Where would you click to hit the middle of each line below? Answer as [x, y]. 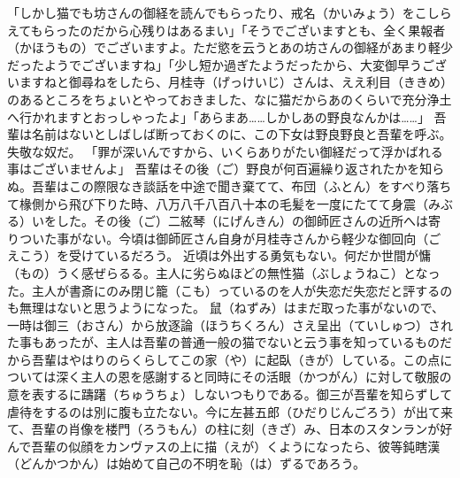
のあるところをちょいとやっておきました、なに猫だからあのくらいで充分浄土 [230, 99]
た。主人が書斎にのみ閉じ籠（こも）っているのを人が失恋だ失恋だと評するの [230, 290]
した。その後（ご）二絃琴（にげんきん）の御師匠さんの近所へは [242, 221]
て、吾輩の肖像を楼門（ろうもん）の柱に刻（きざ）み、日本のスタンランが [224, 429]
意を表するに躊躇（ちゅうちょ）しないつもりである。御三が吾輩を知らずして [230, 394]
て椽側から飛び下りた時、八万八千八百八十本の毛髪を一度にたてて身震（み [224, 203]
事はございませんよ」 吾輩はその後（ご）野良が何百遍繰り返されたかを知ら [226, 169]
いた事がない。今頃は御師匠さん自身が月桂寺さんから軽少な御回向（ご [237, 238]
